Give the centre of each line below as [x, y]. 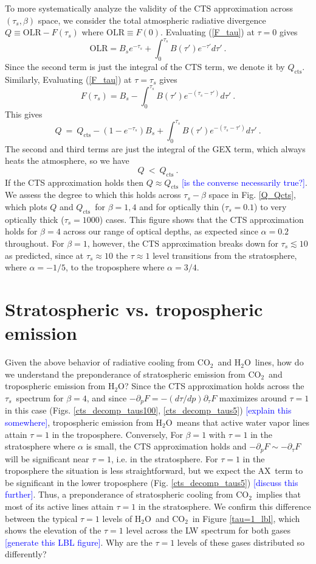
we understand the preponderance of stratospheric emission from [125, 374]
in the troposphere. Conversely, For [117, 434]
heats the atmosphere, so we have [67, 160]
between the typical [41, 518]
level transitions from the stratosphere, [225, 255]
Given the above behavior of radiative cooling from [100, 362]
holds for [21, 231]
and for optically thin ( [182, 207]
